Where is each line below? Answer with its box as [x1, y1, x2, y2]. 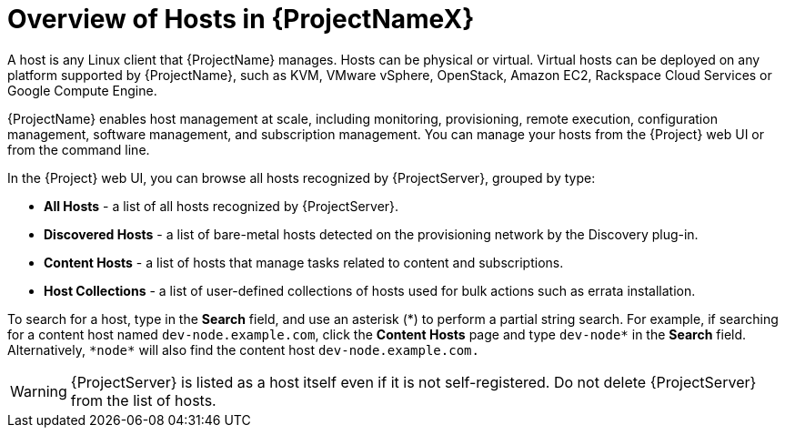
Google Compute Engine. [7, 82, 157, 98]
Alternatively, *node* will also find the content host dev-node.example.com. [7, 341, 479, 358]
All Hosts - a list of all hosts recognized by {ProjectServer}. [44, 197, 399, 214]
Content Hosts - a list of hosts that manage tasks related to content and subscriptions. [44, 254, 564, 270]
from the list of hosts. [70, 390, 216, 410]
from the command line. [7, 141, 150, 157]
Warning [10, 381, 67, 400]
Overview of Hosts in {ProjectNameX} [7, 4, 475, 35]
